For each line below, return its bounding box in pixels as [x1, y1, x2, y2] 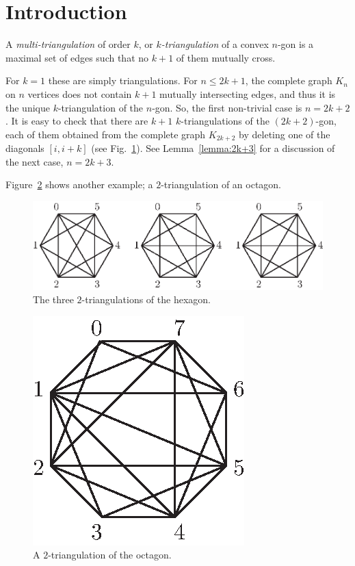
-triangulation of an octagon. [161, 177, 282, 192]
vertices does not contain [27, 86, 132, 101]
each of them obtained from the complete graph [5, 127, 206, 141]
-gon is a [277, 37, 314, 51]
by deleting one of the [239, 127, 330, 141]
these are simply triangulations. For [48, 73, 198, 88]
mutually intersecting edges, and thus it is [159, 86, 336, 101]
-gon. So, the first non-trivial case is [152, 100, 302, 114]
